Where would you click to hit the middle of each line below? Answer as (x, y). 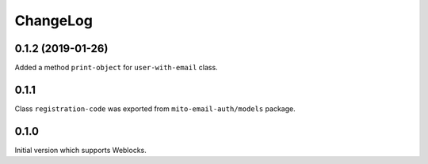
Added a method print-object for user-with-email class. (116, 68)
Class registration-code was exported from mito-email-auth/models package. (155, 108)
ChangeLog (53, 20)
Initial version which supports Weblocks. (80, 150)
